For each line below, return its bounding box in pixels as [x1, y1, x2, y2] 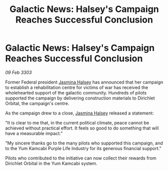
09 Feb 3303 [5, 69, 32, 75]
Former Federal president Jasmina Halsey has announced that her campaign [5, 79, 163, 85]
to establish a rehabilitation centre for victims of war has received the [5, 84, 148, 90]
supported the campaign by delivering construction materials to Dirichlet [5, 95, 155, 101]
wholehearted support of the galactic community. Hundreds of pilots [5, 89, 147, 95]
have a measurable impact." [5, 130, 63, 136]
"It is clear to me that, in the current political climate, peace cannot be [5, 119, 149, 125]
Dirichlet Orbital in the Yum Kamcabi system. [5, 160, 98, 166]
